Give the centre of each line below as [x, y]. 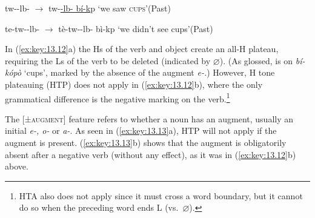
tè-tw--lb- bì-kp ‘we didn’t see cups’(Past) [136, 28]
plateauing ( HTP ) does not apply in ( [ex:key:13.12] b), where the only [134, 84]
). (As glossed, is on [256, 60]
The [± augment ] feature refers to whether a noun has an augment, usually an [149, 118]
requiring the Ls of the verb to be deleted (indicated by [108, 60]
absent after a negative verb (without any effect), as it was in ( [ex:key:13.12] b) [151, 154]
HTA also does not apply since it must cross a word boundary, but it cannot [161, 195]
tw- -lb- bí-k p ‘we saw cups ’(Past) [109, 8]
